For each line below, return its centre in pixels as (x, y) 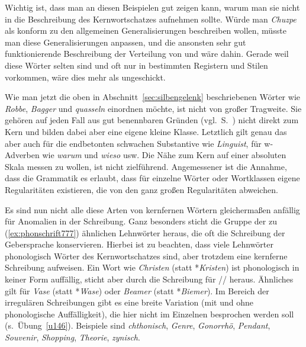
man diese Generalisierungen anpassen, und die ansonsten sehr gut (125, 42)
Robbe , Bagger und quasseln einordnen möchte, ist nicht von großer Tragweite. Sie (153, 108)
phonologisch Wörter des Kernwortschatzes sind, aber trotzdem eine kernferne (146, 256)
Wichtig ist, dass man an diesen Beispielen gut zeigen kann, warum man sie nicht (152, 7)
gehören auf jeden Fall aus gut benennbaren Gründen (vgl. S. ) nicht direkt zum (152, 120)
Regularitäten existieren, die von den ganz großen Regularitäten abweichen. (141, 189)
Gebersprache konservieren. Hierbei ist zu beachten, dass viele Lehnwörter (139, 244)
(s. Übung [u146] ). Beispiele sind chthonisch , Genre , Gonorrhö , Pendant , (138, 325)
